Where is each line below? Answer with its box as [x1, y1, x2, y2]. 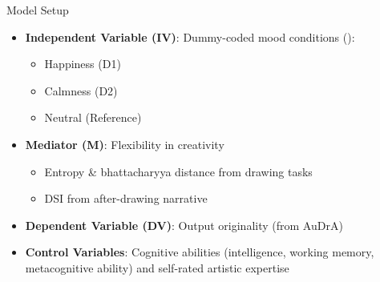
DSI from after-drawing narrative [44, 190, 208, 207]
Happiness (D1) [44, 55, 121, 72]
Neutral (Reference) [44, 109, 142, 126]
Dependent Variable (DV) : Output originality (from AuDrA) [25, 216, 343, 233]
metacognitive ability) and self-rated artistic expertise [25, 259, 289, 276]
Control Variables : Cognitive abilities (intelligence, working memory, [25, 244, 374, 260]
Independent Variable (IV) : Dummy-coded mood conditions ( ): [25, 28, 355, 45]
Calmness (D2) [44, 82, 118, 99]
